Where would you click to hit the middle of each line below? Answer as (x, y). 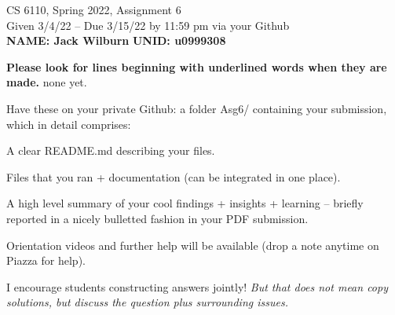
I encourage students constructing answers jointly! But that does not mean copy (197, 286)
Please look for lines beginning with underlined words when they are (197, 66)
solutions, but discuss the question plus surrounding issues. (147, 302)
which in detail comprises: (69, 124)
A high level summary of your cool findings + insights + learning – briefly (185, 203)
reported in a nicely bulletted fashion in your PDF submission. (157, 218)
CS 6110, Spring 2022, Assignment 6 (94, 9)
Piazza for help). (46, 260)
